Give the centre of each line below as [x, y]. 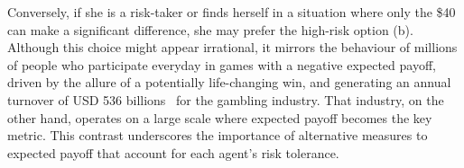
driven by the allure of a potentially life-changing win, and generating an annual [229, 82]
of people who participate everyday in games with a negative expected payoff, [222, 64]
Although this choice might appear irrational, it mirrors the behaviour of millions [232, 47]
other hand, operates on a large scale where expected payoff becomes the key [220, 117]
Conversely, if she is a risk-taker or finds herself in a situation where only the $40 [232, 12]
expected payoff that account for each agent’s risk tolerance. [173, 152]
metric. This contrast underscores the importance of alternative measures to [218, 135]
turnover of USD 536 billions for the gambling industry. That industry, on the [226, 99]
